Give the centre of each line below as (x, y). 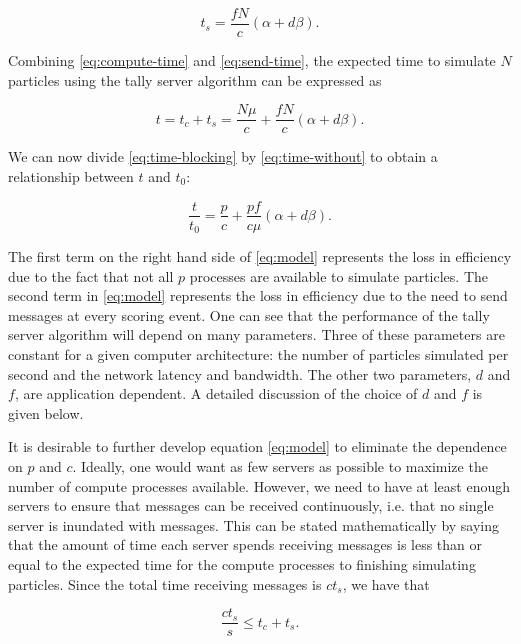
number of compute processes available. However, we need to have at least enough (259, 485)
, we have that (386, 583)
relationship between (71, 175)
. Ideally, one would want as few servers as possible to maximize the (280, 465)
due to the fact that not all (91, 275)
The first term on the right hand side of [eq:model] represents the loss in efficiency (260, 256)
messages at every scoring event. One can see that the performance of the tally (249, 314)
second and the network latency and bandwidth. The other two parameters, (240, 373)
